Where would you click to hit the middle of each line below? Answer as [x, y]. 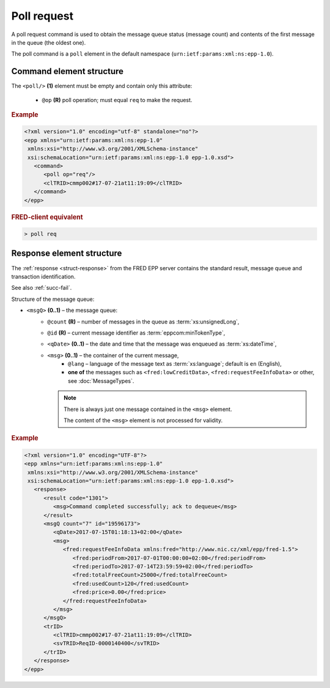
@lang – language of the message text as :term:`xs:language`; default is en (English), [175, 364]
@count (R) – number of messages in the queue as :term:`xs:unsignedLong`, [143, 322]
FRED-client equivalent [47, 217]
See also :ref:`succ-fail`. [42, 288]
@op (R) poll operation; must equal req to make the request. [117, 100]
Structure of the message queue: [53, 299]
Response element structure [67, 253]
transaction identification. [43, 276]
